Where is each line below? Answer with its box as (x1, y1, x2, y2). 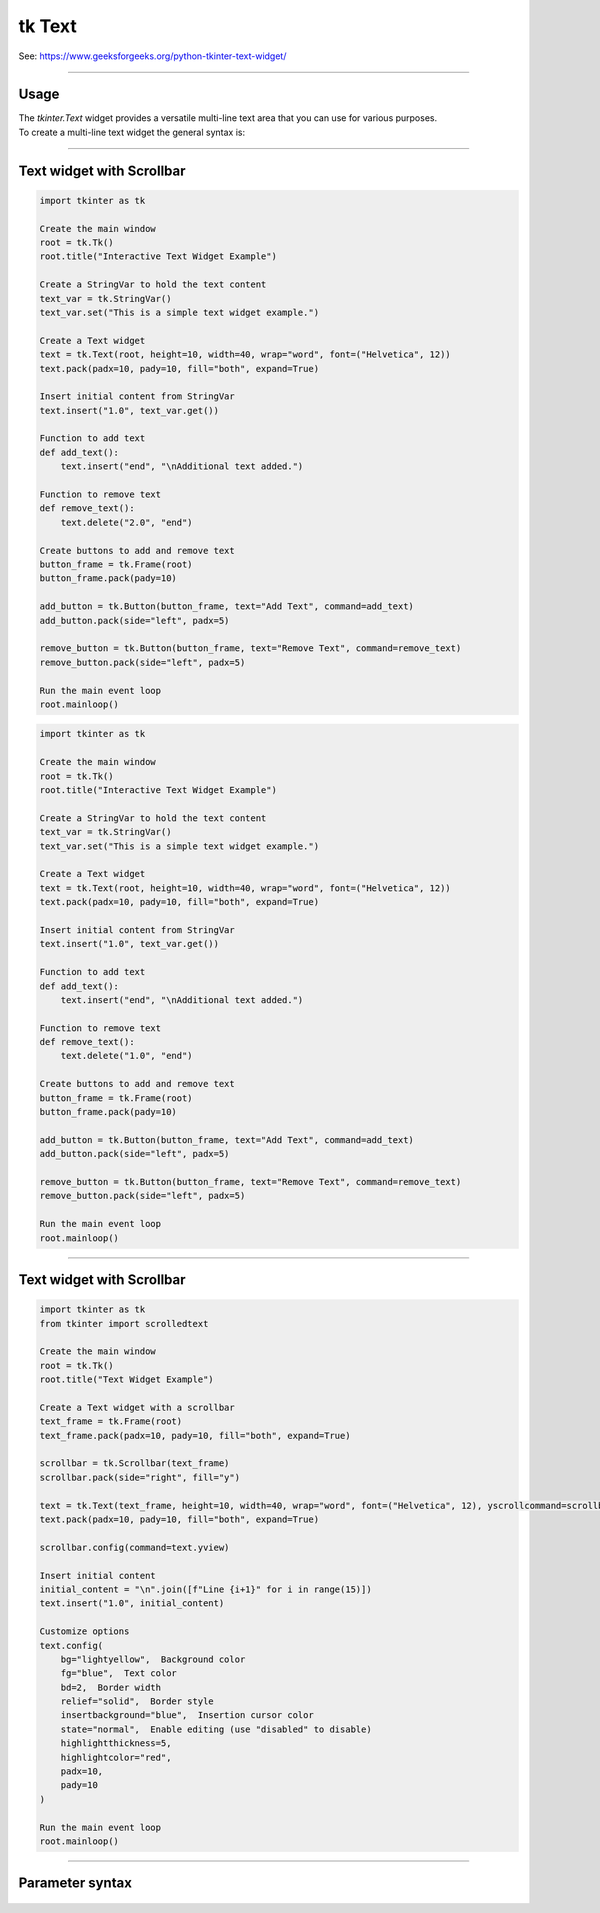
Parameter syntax (18, 1875, 132, 1892)
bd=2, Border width (60, 1681, 162, 1693)
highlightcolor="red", (60, 1751, 172, 1763)
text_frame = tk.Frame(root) (39, 1416, 183, 1427)
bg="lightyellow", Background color (60, 1653, 246, 1665)
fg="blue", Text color (60, 1668, 177, 1679)
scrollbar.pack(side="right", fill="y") (39, 1471, 240, 1483)
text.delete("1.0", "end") (60, 1050, 194, 1062)
